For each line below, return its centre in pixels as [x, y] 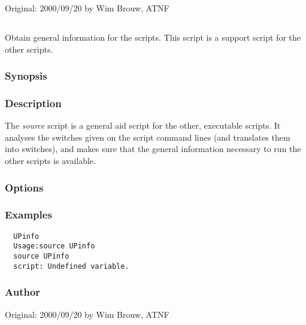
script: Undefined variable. [71, 266]
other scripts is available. [50, 161]
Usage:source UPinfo [54, 246]
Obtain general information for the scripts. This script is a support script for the [153, 37]
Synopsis [26, 76]
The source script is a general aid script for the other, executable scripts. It [143, 125]
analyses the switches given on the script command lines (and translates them [148, 137]
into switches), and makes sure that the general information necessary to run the [153, 149]
